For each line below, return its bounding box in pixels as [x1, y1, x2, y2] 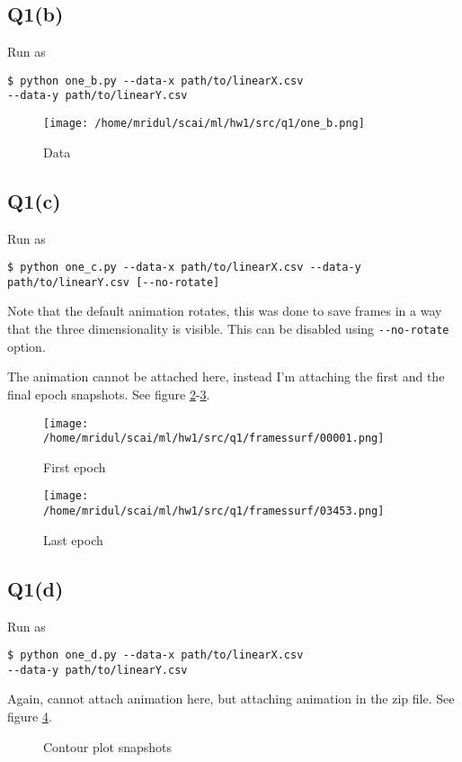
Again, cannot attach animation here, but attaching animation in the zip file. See [7, 689, 455, 708]
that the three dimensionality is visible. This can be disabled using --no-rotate [7, 319, 449, 338]
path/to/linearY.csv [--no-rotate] [7, 275, 220, 289]
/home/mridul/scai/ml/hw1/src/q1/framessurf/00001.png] [43, 432, 385, 445]
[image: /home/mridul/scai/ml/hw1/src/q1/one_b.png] [43, 117, 365, 130]
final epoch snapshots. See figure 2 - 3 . [7, 384, 210, 403]
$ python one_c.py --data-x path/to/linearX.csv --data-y [7, 261, 361, 274]
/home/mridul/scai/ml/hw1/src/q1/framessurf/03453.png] [43, 505, 385, 518]
